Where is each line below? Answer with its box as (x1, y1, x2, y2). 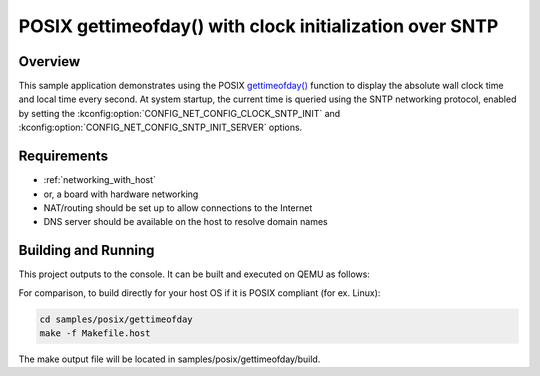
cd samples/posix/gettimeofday (39, 313, 194, 325)
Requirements (18, 148, 109, 165)
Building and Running (18, 242, 155, 259)
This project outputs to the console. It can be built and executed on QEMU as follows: (18, 268, 370, 280)
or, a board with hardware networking (43, 188, 199, 200)
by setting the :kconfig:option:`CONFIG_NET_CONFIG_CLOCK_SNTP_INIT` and (18, 107, 341, 119)
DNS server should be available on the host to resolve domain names (43, 216, 329, 228)
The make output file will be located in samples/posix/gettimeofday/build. (18, 353, 321, 365)
